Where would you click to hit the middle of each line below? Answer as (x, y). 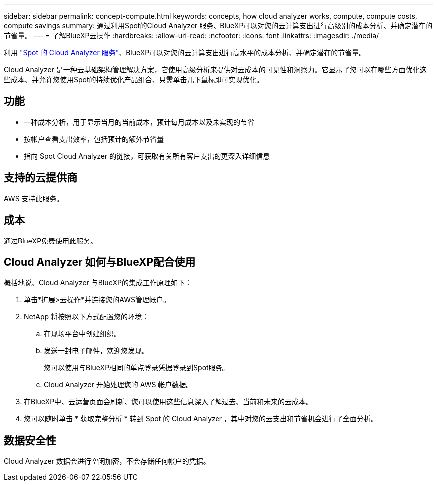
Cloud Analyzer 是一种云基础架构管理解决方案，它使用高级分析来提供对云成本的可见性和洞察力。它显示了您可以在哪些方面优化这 (215, 70)
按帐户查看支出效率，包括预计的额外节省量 (94, 139)
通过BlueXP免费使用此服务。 (51, 241)
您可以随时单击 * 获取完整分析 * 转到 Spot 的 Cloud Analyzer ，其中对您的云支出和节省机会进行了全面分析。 (201, 419)
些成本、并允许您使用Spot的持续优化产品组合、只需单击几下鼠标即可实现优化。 (134, 80)
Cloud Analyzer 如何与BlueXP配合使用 (100, 262)
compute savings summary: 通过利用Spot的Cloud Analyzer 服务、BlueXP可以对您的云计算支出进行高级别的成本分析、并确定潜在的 (218, 26)
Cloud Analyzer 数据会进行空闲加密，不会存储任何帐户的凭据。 (107, 461)
